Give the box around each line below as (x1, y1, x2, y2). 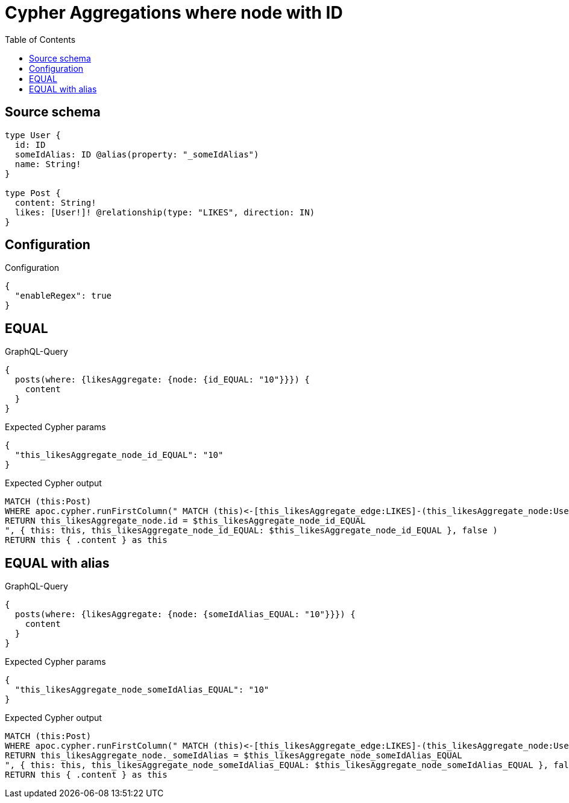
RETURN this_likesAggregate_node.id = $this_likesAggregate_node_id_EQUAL (5, 516, 366, 526)
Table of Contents (5, 34, 76, 45)
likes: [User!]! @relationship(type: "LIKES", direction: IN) (14, 207, 315, 217)
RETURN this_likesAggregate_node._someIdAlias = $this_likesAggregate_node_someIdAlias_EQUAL (5, 751, 462, 761)
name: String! (14, 159, 81, 169)
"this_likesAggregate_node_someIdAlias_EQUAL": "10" (14, 685, 269, 695)
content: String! (14, 197, 96, 208)
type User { (5, 130, 61, 140)
